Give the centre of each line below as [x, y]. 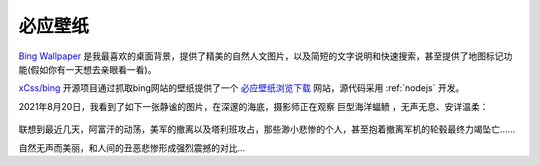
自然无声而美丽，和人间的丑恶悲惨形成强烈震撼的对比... [132, 147]
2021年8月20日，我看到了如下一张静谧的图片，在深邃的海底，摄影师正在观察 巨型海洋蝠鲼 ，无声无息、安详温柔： [253, 106]
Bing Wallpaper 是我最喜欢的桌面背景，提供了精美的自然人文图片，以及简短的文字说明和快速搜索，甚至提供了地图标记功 [265, 56]
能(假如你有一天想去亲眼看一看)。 [87, 69]
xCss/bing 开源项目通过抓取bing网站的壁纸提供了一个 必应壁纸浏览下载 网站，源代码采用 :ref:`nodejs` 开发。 [241, 88]
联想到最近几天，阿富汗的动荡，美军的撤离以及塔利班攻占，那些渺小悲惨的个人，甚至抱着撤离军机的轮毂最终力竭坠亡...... [267, 129]
